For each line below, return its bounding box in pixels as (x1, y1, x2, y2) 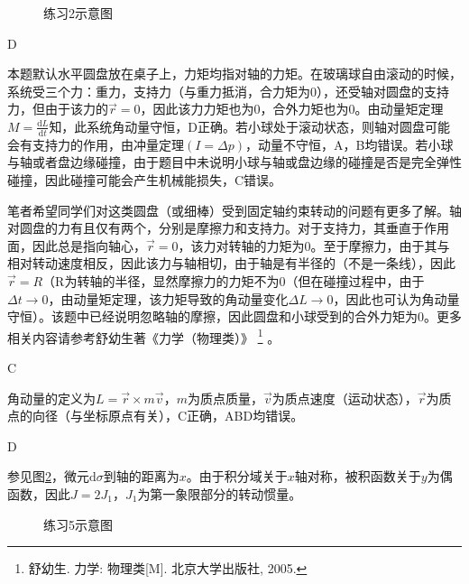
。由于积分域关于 (186, 467, 288, 486)
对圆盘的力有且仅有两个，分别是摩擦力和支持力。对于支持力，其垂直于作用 (7, 218, 449, 237)
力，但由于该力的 (7, 99, 108, 118)
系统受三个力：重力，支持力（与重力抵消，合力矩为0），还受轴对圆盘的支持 (7, 81, 449, 100)
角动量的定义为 (7, 388, 96, 407)
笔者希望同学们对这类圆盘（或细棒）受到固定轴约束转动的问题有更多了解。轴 (7, 200, 462, 219)
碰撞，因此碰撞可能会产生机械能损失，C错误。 (7, 170, 282, 189)
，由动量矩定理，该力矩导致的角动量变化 (48, 289, 289, 308)
